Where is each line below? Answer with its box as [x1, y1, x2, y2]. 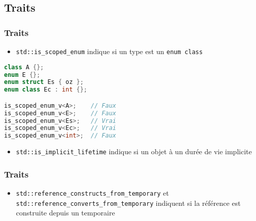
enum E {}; [4, 71, 40, 78]
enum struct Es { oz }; [4, 78, 84, 86]
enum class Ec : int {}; [4, 86, 87, 94]
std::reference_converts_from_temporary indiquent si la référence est [16, 197, 241, 208]
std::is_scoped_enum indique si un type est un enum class [16, 46, 203, 56]
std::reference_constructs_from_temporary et [16, 188, 169, 198]
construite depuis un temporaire [16, 207, 115, 218]
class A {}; [4, 63, 44, 71]
